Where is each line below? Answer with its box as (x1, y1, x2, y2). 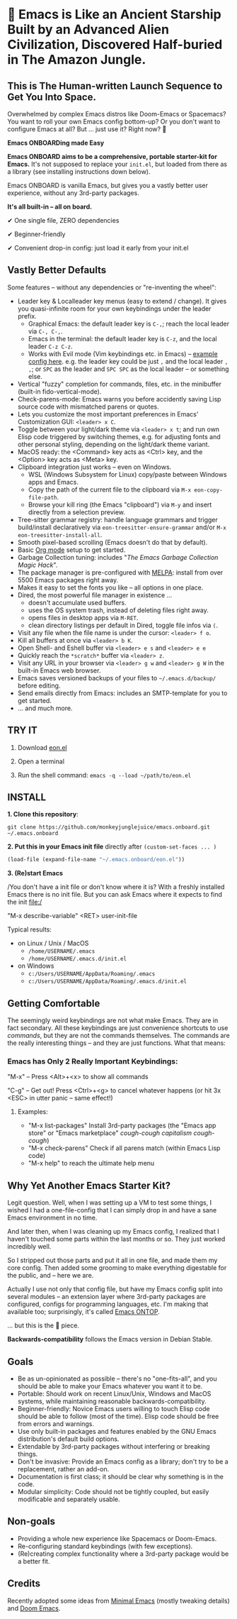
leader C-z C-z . (28, 342, 73, 350)
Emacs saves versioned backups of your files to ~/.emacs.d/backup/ (17, 673, 216, 682)
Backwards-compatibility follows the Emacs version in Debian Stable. (7, 1335, 213, 1344)
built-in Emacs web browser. (17, 666, 101, 675)
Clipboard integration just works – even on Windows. (17, 463, 172, 471)
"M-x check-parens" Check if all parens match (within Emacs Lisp (28, 1144, 221, 1152)
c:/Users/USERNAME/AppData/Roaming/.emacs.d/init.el (28, 978, 187, 985)
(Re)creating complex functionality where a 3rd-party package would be (17, 1549, 229, 1558)
